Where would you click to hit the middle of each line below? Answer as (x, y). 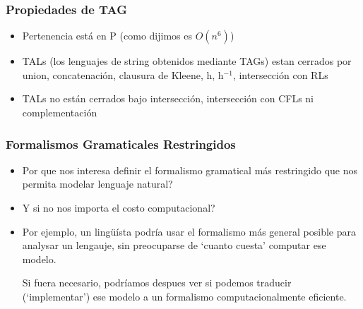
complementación (60, 112)
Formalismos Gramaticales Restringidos (121, 144)
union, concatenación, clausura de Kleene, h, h (123, 74)
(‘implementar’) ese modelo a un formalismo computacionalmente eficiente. (184, 296)
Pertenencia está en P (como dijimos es (107, 36)
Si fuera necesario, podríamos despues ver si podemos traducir (157, 283)
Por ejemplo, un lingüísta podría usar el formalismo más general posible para (189, 231)
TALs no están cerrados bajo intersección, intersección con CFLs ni (168, 98)
